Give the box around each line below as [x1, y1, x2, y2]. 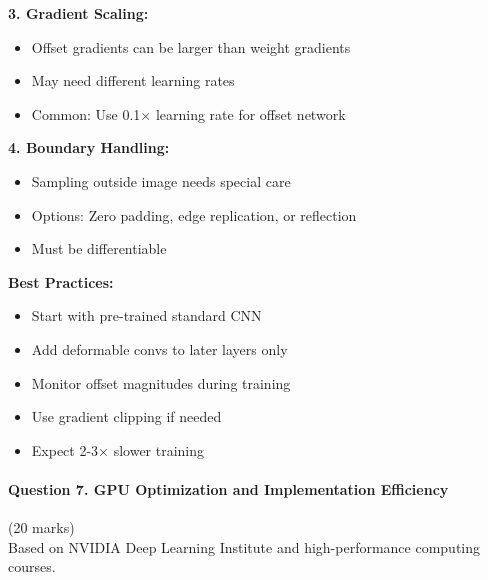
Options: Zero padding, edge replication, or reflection [31, 204, 357, 225]
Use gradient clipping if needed [31, 406, 222, 427]
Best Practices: [8, 271, 114, 292]
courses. [8, 556, 56, 577]
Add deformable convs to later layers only [31, 338, 288, 359]
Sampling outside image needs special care [31, 170, 291, 191]
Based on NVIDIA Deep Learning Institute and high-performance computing [8, 536, 481, 557]
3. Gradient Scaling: [8, 3, 149, 23]
